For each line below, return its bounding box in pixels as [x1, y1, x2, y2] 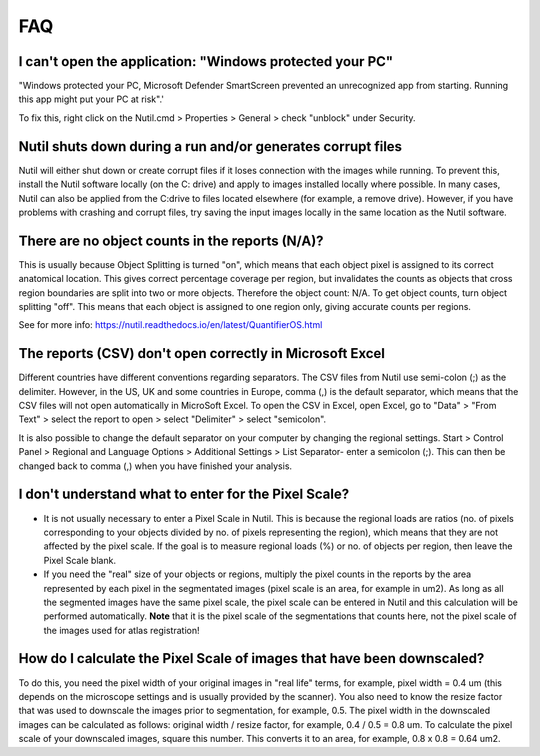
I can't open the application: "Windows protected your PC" [18, 53, 394, 70]
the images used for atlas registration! [43, 624, 200, 636]
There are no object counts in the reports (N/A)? [18, 232, 324, 249]
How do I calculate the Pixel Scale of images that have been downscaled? [18, 650, 485, 667]
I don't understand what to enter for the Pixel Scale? [18, 486, 350, 503]
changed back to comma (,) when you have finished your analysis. [18, 460, 293, 472]
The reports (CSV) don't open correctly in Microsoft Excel [18, 345, 385, 362]
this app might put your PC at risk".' [18, 93, 165, 105]
